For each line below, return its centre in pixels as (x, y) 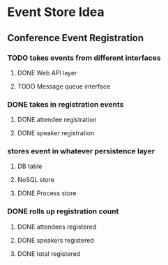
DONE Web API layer (47, 73)
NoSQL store (36, 180)
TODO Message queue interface (64, 86)
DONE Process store (47, 193)
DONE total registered (49, 253)
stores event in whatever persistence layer (81, 151)
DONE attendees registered (57, 227)
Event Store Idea (56, 12)
